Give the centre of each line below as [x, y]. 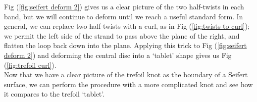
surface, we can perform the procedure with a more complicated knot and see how [128, 84]
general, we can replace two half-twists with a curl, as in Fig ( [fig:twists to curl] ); [127, 26]
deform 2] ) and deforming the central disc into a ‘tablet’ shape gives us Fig [118, 55]
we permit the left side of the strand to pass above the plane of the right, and [122, 35]
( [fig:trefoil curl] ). [30, 65]
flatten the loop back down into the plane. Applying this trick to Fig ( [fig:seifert [126, 45]
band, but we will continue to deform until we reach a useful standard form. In [124, 16]
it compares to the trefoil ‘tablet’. [54, 94]
